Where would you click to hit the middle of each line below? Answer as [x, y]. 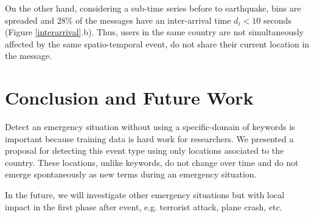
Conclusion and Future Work [129, 98]
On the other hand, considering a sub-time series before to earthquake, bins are [153, 8]
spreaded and [30, 20]
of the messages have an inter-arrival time [153, 20]
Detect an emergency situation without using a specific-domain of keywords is [150, 127]
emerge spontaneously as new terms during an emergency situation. [131, 174]
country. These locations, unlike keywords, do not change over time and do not [152, 162]
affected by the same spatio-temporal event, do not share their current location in [157, 43]
